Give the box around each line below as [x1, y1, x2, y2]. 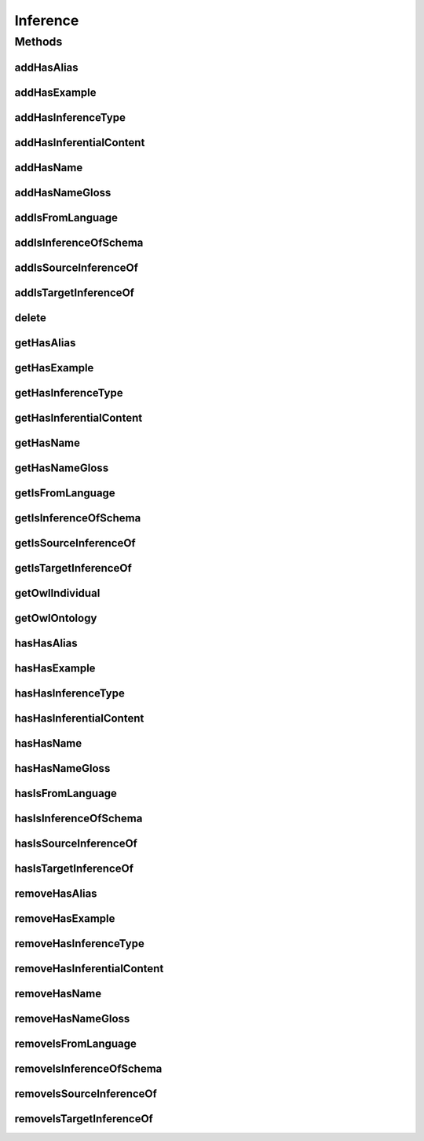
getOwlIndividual [14, 586, 101, 600]
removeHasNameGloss [14, 1012, 130, 1026]
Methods [14, 35, 63, 49]
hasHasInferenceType [14, 687, 125, 700]
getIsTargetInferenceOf [14, 561, 133, 575]
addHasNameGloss [14, 185, 111, 199]
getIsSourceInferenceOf [14, 536, 137, 550]
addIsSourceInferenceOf [14, 261, 139, 274]
